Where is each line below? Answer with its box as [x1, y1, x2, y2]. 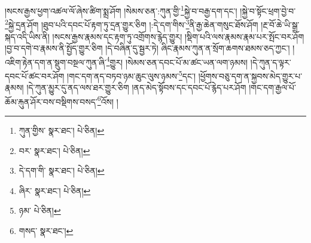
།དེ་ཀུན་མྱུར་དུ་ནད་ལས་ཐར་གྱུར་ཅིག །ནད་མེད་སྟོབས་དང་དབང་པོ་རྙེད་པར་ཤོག [26, 81, 246, 94]
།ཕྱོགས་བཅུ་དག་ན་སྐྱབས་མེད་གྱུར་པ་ [198, 69, 303, 82]
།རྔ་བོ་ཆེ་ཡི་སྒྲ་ [261, 18, 300, 30]
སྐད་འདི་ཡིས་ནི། [5, 30, 50, 42]
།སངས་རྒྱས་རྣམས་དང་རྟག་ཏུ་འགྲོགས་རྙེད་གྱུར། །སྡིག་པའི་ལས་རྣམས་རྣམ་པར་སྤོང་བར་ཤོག [52, 30, 304, 42]
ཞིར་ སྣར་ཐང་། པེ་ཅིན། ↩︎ [19, 184, 91, 196]
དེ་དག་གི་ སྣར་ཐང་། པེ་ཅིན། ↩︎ [19, 164, 105, 177]
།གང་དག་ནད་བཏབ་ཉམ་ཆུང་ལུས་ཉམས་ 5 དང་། [67, 67, 196, 82]
